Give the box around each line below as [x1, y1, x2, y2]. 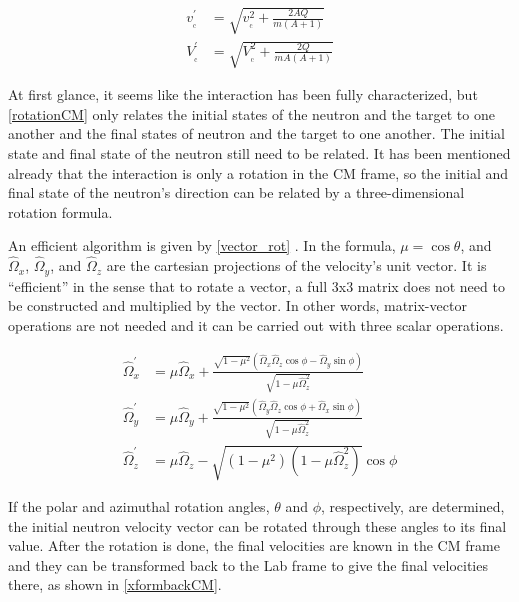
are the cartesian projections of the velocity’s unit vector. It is [106, 255, 487, 276]
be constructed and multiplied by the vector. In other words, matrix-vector [8, 295, 467, 316]
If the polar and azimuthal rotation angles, [8, 496, 270, 517]
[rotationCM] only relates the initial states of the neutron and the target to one [8, 103, 495, 124]
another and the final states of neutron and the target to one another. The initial [8, 123, 505, 144]
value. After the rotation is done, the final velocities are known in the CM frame [8, 535, 500, 556]
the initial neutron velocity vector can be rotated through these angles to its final [8, 515, 507, 536]
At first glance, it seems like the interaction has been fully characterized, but [8, 84, 478, 105]
